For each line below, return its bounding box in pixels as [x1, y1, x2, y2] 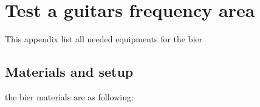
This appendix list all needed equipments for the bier [5, 33, 203, 45]
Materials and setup [5, 62, 134, 81]
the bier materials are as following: [5, 90, 134, 103]
